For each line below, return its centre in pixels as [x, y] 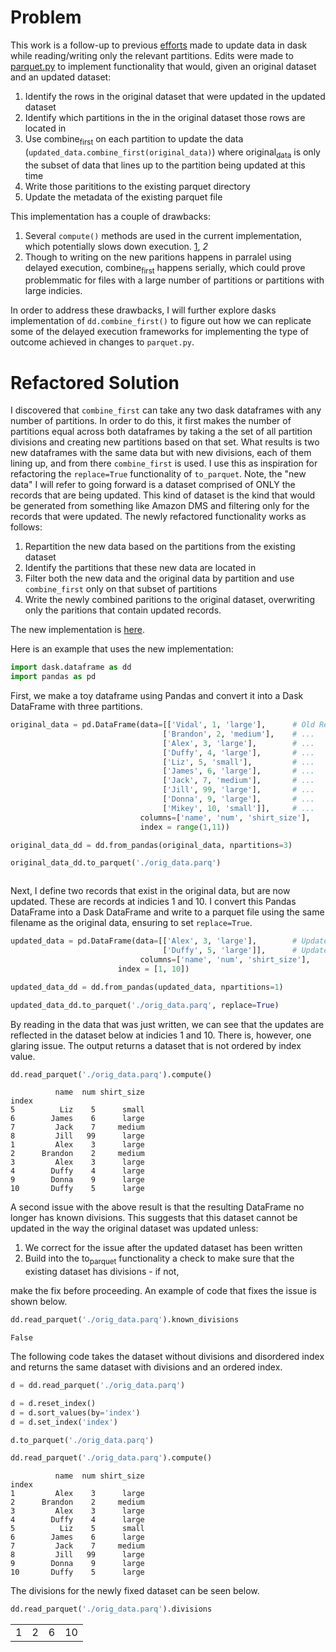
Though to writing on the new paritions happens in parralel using [158, 257]
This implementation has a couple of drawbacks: [110, 216]
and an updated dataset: [61, 77]
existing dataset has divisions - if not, [102, 1272]
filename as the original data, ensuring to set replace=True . [131, 923]
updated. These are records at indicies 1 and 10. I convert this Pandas [153, 902]
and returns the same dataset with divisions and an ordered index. [146, 1367]
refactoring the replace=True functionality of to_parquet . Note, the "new [158, 474]
